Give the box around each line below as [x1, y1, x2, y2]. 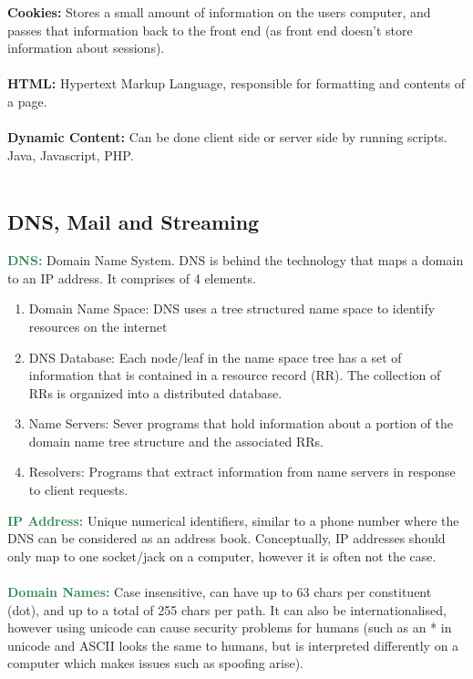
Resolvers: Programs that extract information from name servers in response [28, 462, 456, 481]
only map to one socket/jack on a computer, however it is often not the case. [7, 546, 437, 565]
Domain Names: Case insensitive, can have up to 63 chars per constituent [7, 582, 432, 602]
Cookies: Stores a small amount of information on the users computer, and [7, 3, 431, 21]
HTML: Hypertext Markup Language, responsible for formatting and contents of [7, 74, 465, 93]
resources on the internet [28, 316, 168, 335]
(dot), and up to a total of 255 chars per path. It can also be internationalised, [7, 600, 447, 619]
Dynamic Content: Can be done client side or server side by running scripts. [7, 128, 447, 147]
